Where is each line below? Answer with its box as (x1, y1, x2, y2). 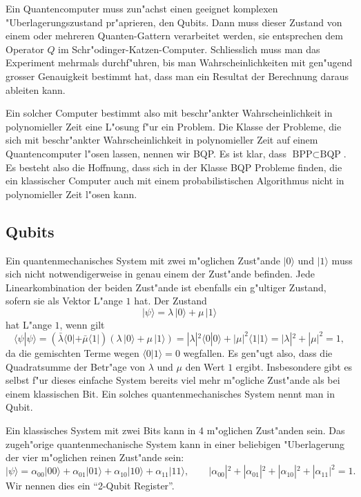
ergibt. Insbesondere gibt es (235, 359, 353, 373)
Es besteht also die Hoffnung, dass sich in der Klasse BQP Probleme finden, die (6, 159, 342, 174)
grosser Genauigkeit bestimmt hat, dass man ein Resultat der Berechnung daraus (6, 68, 349, 83)
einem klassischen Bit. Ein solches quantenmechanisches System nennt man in (6, 386, 335, 400)
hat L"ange (6, 317, 52, 331)
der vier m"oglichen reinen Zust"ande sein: (6, 450, 184, 465)
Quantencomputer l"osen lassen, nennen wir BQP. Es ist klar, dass (6, 146, 287, 160)
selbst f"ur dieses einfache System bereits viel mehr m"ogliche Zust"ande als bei (6, 373, 340, 387)
